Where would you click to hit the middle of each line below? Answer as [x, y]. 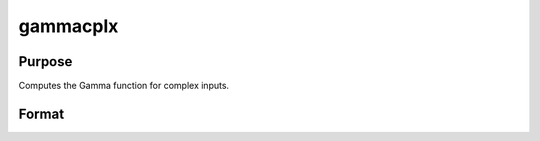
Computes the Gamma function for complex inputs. [124, 86]
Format [41, 113]
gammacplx [68, 26]
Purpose [45, 61]
